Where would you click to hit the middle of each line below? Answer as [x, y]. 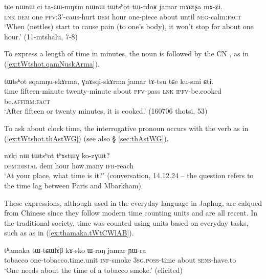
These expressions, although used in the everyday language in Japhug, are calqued [133, 202]
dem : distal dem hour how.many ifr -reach [69, 165]
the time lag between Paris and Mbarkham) [73, 185]
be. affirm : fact [27, 101]
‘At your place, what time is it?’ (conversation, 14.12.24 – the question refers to [129, 175]
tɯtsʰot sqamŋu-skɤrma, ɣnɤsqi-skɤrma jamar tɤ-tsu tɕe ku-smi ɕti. [109, 81]
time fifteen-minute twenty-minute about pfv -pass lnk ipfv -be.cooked [113, 91]
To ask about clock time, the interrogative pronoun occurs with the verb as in [126, 128]
